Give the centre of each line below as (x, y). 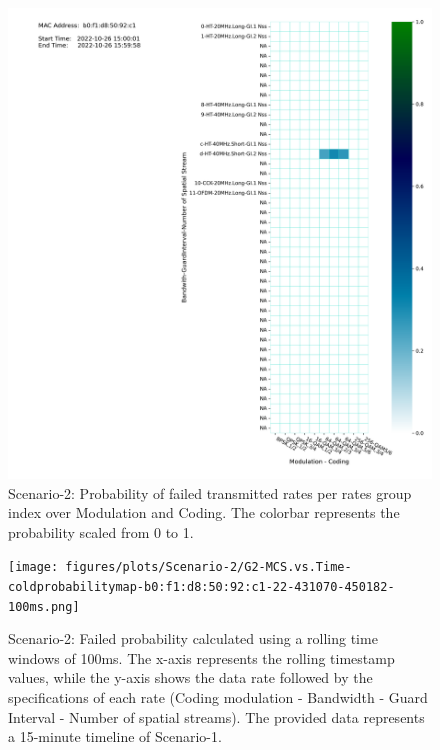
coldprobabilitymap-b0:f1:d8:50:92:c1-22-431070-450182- (201, 586)
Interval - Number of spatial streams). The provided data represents (216, 716)
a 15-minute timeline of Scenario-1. (115, 736)
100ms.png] (44, 606)
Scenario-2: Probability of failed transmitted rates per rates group (210, 492)
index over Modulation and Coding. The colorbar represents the (204, 512)
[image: (33, 567)
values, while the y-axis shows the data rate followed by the (190, 677)
